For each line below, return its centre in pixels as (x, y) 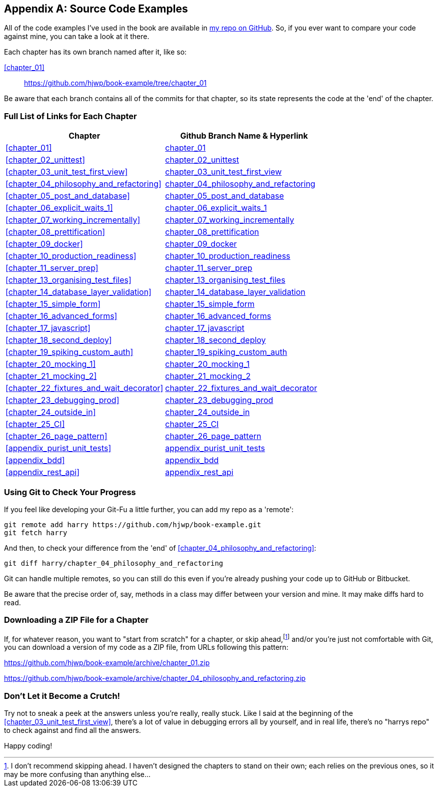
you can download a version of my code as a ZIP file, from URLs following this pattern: (146, 647)
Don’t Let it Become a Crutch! (62, 696)
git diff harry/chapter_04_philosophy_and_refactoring (114, 563)
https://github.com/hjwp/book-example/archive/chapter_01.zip (107, 663)
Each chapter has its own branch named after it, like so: (95, 52)
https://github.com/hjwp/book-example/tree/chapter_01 (115, 83)
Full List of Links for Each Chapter (70, 116)
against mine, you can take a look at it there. (77, 37)
